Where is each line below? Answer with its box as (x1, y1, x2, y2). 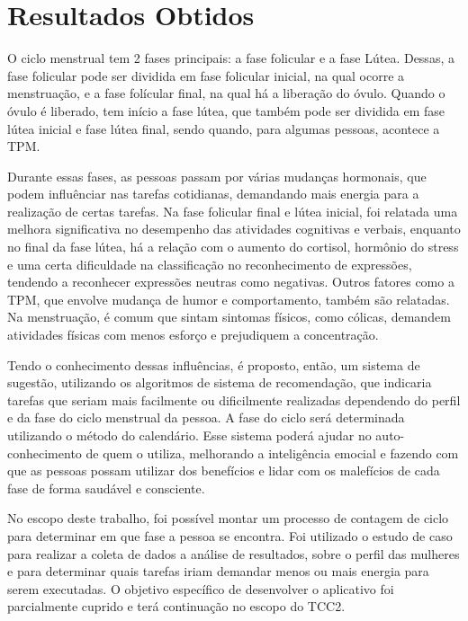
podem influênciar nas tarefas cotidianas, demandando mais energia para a (7, 184, 419, 203)
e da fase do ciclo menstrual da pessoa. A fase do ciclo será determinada (7, 408, 405, 427)
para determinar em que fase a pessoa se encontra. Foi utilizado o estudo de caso (7, 526, 453, 545)
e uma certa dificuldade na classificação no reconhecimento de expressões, (7, 254, 412, 273)
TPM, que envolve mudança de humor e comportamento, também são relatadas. (7, 289, 450, 308)
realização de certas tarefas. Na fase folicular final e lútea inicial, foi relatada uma (7, 201, 458, 220)
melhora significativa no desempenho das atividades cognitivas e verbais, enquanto (7, 219, 461, 238)
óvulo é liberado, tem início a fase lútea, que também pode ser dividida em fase (7, 101, 445, 120)
